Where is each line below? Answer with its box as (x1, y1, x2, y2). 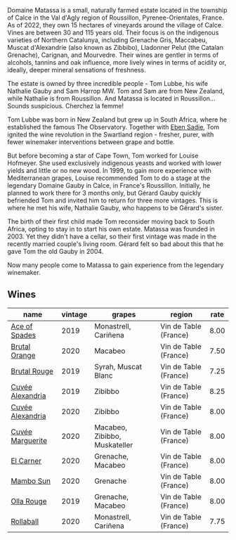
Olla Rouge (11, 496, 47, 506)
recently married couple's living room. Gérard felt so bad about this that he (7, 240, 223, 248)
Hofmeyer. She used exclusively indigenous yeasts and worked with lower (7, 159, 222, 167)
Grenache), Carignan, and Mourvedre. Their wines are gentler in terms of (7, 51, 219, 59)
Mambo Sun (11, 476, 51, 486)
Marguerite (11, 435, 48, 445)
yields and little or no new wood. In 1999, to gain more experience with (7, 167, 212, 174)
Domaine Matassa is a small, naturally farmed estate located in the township (7, 6, 228, 14)
